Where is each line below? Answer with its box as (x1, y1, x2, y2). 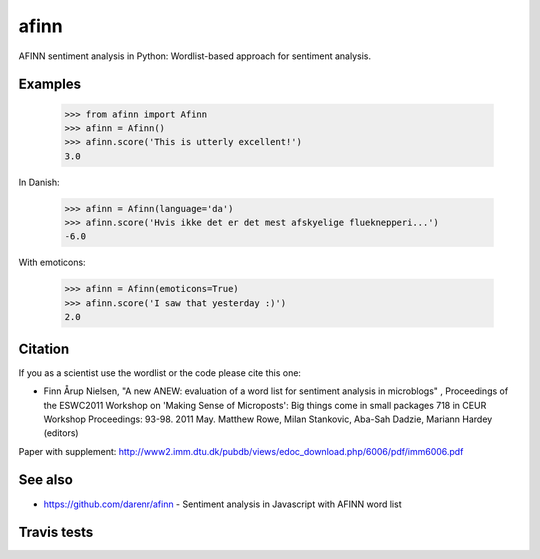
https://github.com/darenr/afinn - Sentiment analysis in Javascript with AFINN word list (43, 498, 402, 510)
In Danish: (18, 176, 60, 188)
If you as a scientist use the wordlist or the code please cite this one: (18, 366, 302, 379)
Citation (18, 340, 70, 357)
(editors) (43, 427, 79, 439)
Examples (18, 76, 82, 93)
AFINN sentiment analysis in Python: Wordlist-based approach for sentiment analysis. (18, 50, 372, 62)
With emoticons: (18, 256, 86, 269)
